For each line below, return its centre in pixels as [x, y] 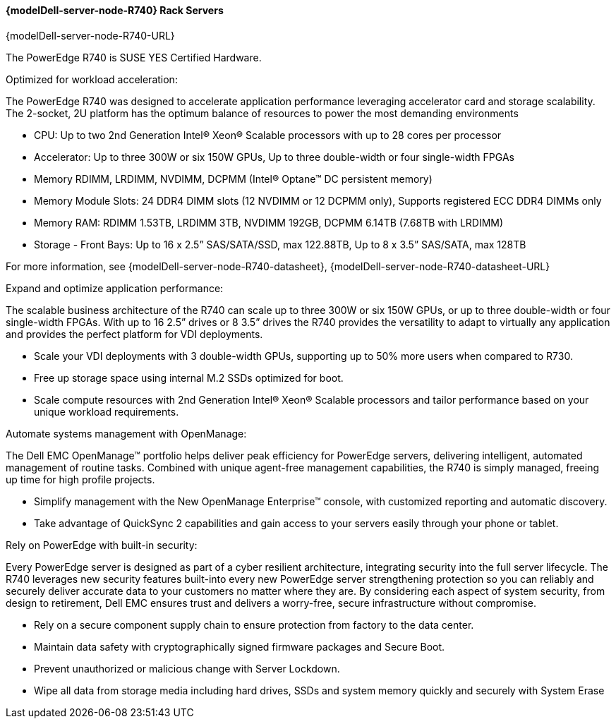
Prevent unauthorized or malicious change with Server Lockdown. [187, 668]
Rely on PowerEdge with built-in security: [102, 545]
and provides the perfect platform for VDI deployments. [134, 334]
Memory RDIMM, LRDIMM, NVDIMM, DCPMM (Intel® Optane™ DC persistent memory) [233, 179]
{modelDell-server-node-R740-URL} [90, 35]
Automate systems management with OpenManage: [126, 433]
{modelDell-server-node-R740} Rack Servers [115, 10]
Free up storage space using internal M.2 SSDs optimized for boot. [189, 378]
